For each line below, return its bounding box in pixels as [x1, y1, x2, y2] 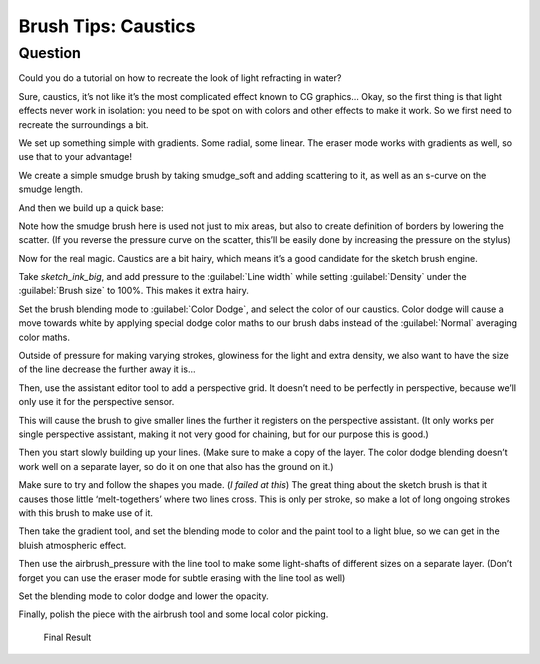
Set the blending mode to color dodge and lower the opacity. [18, 590, 269, 602]
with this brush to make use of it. [18, 506, 154, 519]
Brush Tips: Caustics [18, 15, 196, 37]
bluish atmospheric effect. [18, 539, 127, 551]
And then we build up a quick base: [18, 201, 164, 214]
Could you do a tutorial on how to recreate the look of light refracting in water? [18, 72, 342, 84]
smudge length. [18, 183, 84, 195]
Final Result [43, 631, 92, 643]
